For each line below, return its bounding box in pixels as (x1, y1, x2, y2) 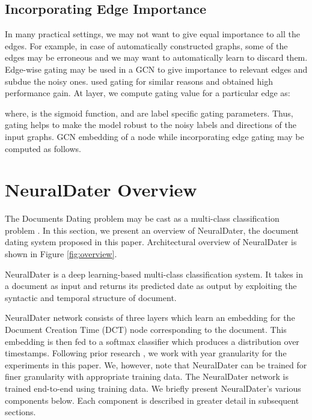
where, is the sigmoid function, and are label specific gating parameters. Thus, (5, 106, 293, 119)
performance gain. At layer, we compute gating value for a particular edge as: (5, 87, 290, 99)
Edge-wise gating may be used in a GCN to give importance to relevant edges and (5, 62, 308, 75)
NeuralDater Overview (5, 177, 197, 202)
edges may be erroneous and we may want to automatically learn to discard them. (5, 51, 308, 64)
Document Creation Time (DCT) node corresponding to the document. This (5, 323, 287, 336)
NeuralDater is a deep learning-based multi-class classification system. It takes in (5, 267, 304, 280)
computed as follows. (5, 142, 81, 154)
